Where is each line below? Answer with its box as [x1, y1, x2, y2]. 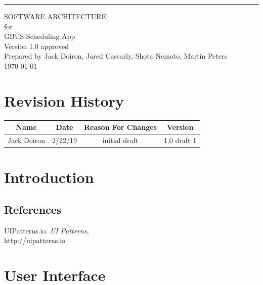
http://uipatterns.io [4, 235, 66, 246]
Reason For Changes [83, 122, 157, 132]
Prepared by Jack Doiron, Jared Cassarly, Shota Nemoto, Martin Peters [4, 51, 227, 61]
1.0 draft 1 [163, 135, 197, 146]
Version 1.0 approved [4, 40, 69, 51]
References [4, 201, 62, 217]
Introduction [4, 167, 94, 187]
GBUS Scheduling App [4, 31, 75, 41]
